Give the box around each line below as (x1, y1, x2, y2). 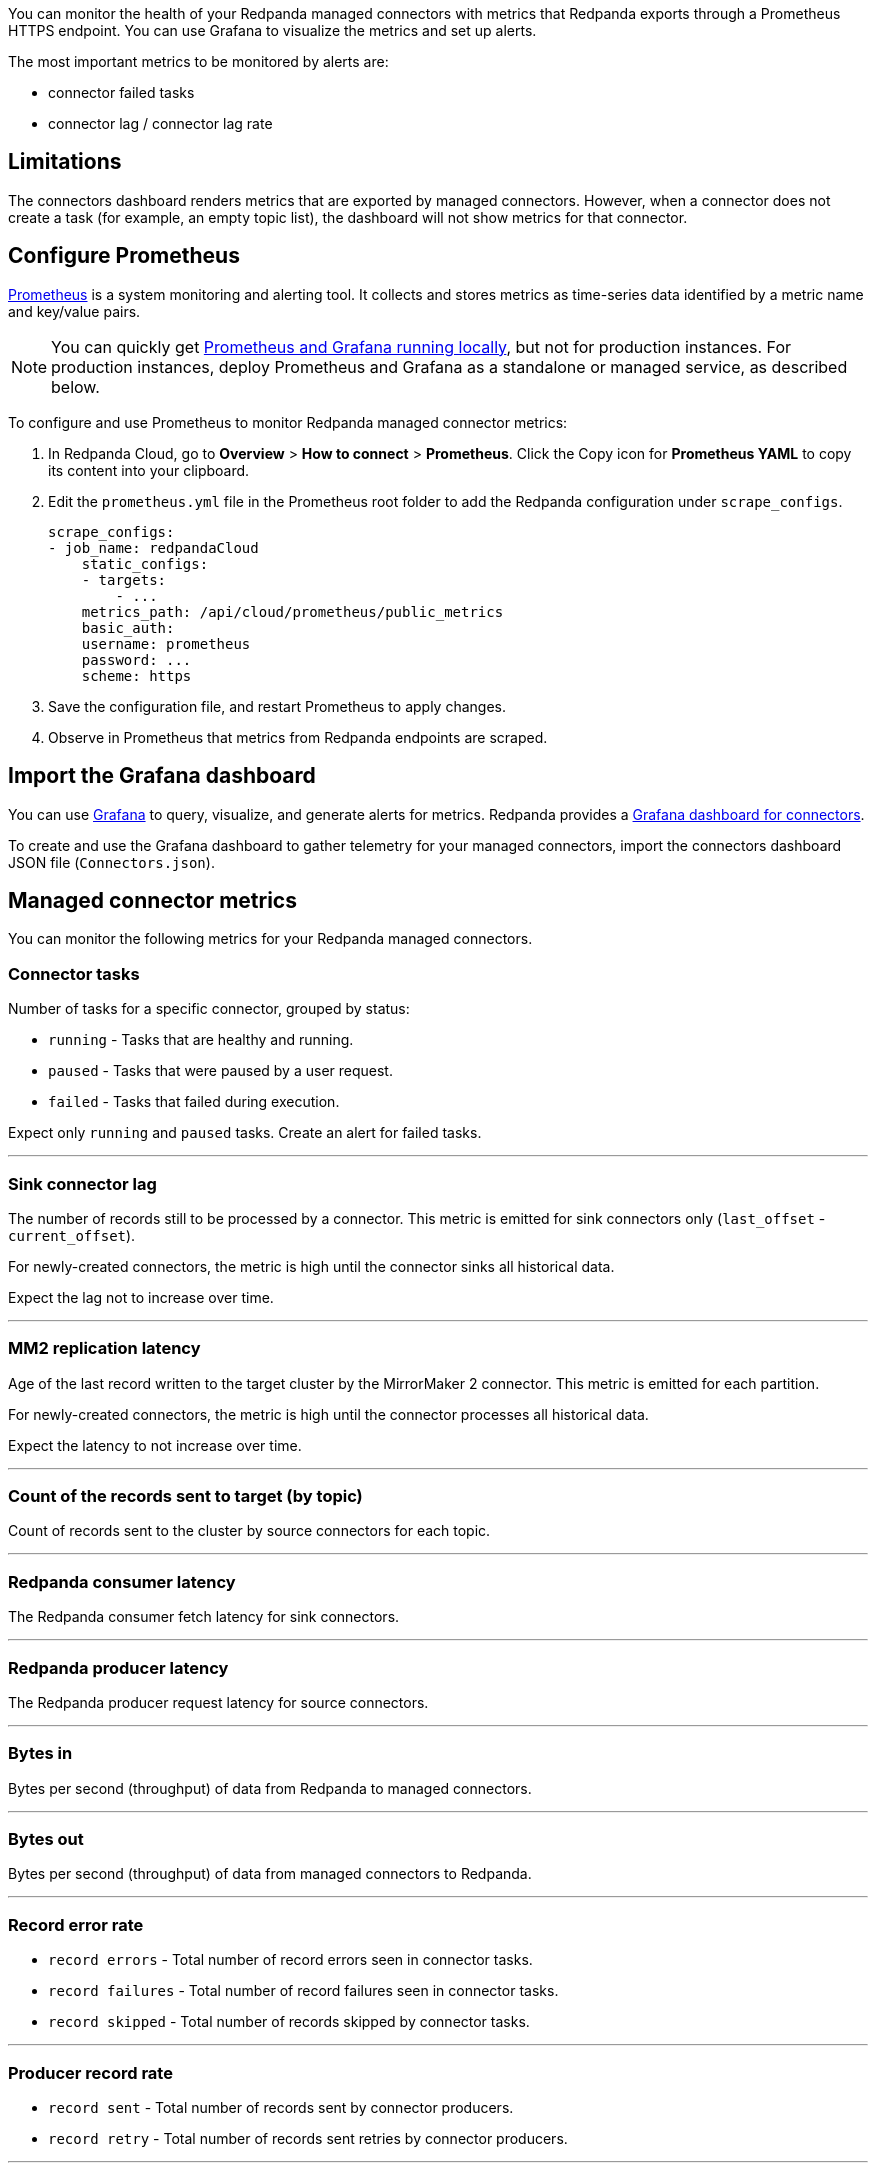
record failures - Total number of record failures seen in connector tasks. (48, 1982, 559, 2000)
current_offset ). (8, 1226, 136, 1244)
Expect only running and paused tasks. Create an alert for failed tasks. (8, 1124, 482, 1142)
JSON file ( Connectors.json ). (8, 853, 215, 871)
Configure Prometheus (8, 243, 240, 269)
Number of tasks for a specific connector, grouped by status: (8, 1000, 410, 1018)
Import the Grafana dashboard (8, 763, 316, 789)
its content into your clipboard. (48, 461, 250, 479)
